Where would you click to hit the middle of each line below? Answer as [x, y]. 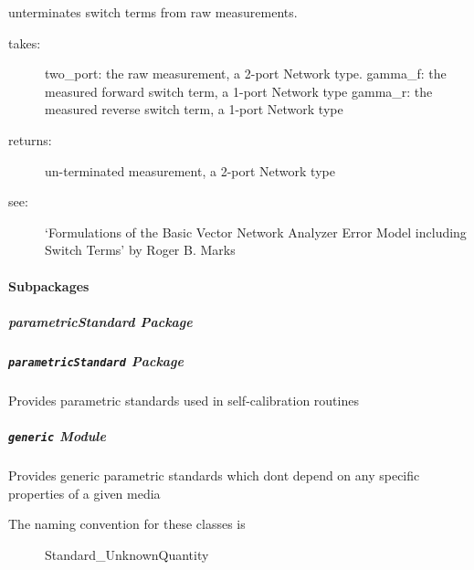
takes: [25, 42]
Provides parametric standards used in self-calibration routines [184, 400]
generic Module [57, 435]
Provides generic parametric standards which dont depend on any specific [214, 475]
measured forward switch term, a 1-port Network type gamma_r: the [239, 91]
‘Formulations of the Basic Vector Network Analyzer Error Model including [256, 232]
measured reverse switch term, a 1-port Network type [194, 109]
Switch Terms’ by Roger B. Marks [140, 250]
